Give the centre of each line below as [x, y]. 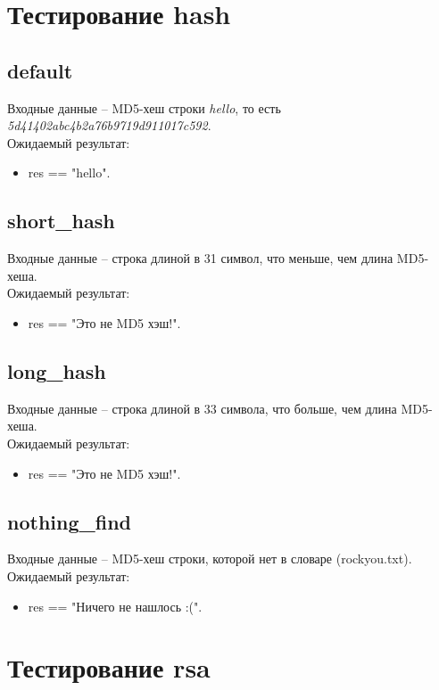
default [40, 70]
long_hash [57, 370]
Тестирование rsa [109, 667]
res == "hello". [69, 172]
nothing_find [69, 521]
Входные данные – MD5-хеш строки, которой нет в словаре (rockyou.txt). [210, 559]
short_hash [61, 221]
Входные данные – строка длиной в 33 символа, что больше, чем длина [202, 408]
